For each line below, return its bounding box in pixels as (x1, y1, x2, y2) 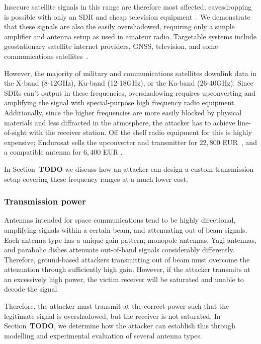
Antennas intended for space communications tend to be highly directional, (4, 215, 236, 225)
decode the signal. (4, 284, 59, 294)
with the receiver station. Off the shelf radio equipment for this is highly (29, 127, 252, 137)
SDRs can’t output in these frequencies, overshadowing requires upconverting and (4, 87, 256, 98)
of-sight (4, 127, 27, 137)
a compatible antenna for (4, 147, 81, 157)
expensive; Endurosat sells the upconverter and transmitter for (4, 136, 197, 147)
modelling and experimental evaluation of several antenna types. (4, 330, 202, 340)
